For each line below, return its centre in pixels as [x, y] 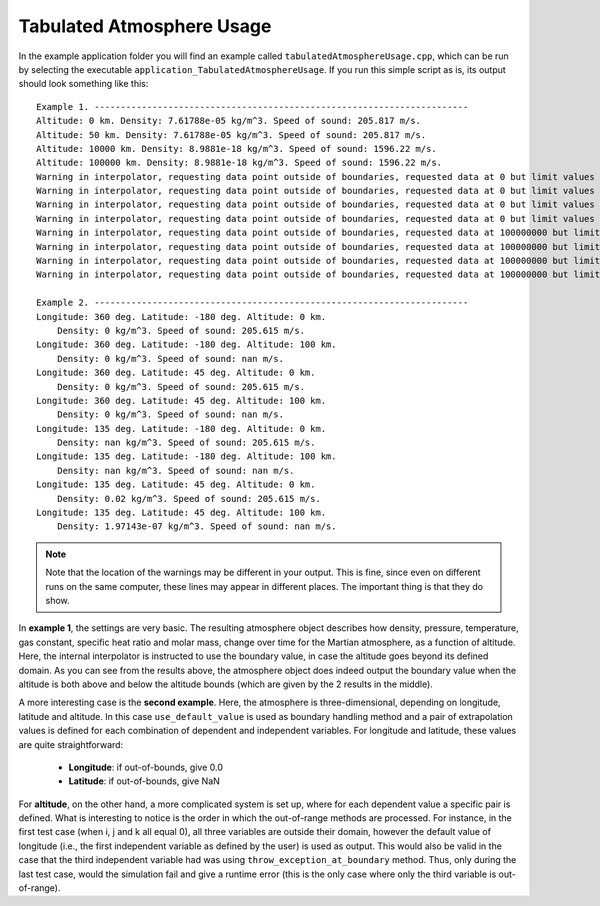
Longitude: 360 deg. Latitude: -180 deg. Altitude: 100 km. [186, 344]
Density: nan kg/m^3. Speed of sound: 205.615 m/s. [186, 443]
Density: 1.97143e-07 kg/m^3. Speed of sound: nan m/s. [196, 526]
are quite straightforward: [71, 744]
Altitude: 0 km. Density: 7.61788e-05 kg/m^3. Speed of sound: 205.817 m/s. [229, 121]
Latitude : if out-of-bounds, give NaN [144, 781]
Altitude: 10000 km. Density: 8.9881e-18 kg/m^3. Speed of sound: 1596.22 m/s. [236, 148]
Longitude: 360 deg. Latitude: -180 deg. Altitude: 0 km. [181, 316]
